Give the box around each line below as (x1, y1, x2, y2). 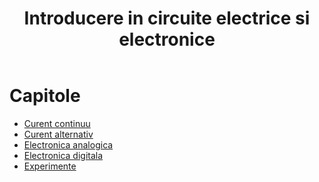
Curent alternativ (23, 128, 94, 140)
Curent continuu (23, 117, 91, 129)
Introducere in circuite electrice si (23, 7, 311, 30)
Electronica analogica (23, 138, 114, 151)
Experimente (23, 160, 77, 172)
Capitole (9, 85, 81, 107)
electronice (118, 28, 216, 51)
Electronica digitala (23, 149, 104, 161)
